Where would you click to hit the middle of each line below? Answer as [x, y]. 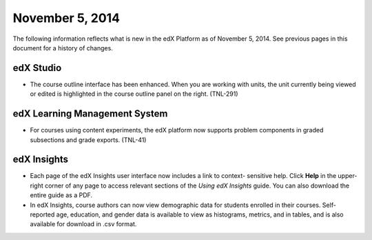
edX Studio [37, 68]
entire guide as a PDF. [61, 195]
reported [42, 214]
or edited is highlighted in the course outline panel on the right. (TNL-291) [134, 94]
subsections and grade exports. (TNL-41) [88, 140]
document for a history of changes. [63, 48]
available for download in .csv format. [83, 224]
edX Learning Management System [90, 114]
